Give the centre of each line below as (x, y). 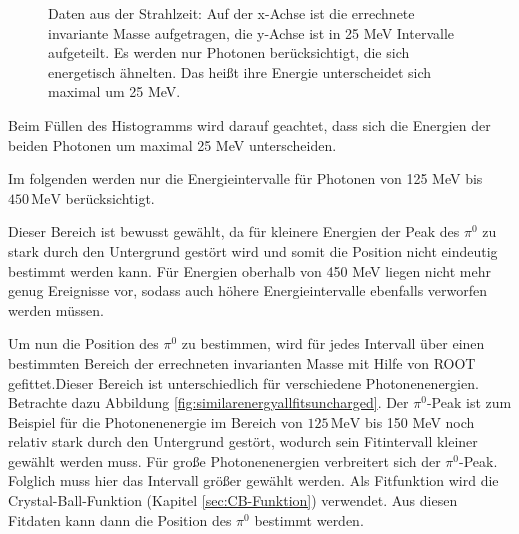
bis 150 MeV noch (419, 421)
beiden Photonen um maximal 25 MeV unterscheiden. (172, 144)
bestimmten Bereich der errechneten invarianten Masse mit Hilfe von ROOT (242, 362)
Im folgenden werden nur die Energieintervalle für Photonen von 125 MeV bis (245, 178)
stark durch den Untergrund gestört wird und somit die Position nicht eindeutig (253, 250)
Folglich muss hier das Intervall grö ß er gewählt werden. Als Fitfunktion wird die (253, 480)
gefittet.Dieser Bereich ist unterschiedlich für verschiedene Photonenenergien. (243, 382)
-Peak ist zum (469, 402)
